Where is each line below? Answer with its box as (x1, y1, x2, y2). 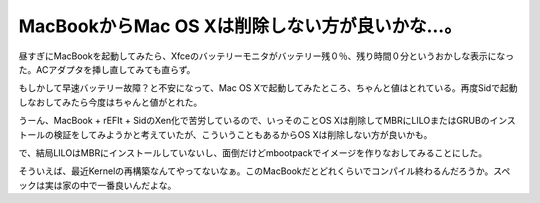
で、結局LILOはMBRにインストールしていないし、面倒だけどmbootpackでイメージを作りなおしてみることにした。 (18, 146, 488, 159)
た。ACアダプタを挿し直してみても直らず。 (18, 63, 196, 75)
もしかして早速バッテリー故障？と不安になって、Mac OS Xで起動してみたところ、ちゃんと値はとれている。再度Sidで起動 (18, 82, 518, 94)
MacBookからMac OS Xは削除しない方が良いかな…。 (18, 15, 462, 37)
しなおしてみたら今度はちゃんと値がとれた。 (18, 96, 203, 108)
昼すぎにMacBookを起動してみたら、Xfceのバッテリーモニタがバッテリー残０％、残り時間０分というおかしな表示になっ (18, 50, 515, 62)
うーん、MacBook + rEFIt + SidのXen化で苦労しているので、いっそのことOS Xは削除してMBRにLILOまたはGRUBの (18, 115, 490, 127)
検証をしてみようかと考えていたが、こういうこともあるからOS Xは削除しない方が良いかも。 (53, 128, 433, 140)
